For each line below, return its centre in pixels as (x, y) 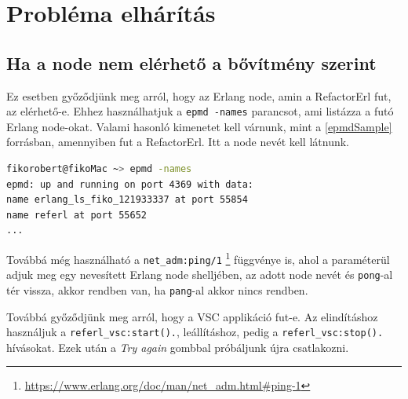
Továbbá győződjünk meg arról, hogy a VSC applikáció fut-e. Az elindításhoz (192, 316)
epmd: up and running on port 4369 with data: (130, 184)
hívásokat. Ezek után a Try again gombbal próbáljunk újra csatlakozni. (178, 347)
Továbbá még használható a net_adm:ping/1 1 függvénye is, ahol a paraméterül (198, 258)
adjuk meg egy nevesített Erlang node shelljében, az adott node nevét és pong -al (200, 275)
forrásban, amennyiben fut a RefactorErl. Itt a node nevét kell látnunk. (178, 142)
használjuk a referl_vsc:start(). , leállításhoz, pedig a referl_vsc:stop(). (195, 332)
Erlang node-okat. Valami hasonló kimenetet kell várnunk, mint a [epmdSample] (199, 126)
